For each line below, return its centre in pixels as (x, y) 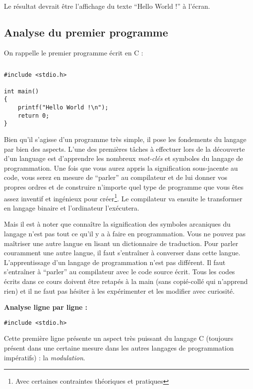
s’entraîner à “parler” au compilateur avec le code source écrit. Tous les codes (119, 272)
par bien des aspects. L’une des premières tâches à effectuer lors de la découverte (125, 149)
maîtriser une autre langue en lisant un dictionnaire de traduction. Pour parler (121, 243)
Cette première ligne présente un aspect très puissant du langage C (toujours (119, 338)
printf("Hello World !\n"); (63, 108)
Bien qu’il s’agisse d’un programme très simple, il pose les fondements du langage (125, 139)
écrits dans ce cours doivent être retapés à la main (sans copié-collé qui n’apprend (126, 281)
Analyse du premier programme (86, 32)
